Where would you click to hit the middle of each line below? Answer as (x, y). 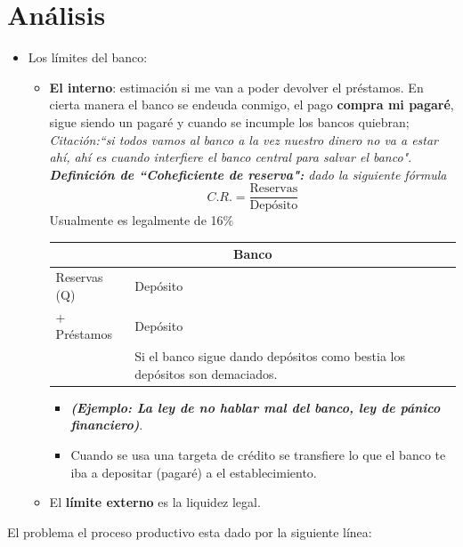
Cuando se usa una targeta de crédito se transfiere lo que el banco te (258, 455)
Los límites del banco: (88, 57)
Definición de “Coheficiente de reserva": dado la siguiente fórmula (248, 174)
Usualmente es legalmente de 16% (142, 220)
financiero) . (107, 425)
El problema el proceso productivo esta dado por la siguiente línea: (190, 531)
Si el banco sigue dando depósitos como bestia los (270, 356)
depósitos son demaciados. (206, 373)
